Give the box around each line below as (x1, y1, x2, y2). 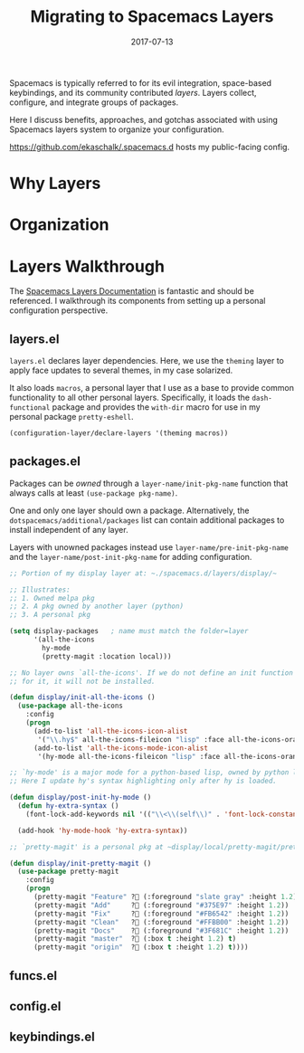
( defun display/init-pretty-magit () (9, 859, 152, 868)
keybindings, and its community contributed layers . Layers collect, (9, 87, 257, 98)
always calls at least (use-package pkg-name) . (9, 487, 178, 498)
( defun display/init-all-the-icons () (9, 693, 156, 702)
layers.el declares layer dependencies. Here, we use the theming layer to (9, 356, 285, 366)
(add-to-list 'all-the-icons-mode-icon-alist (33, 744, 208, 753)
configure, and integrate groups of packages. (9, 97, 179, 108)
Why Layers (9, 174, 101, 194)
